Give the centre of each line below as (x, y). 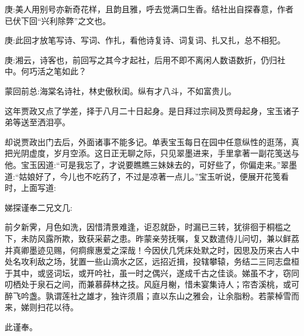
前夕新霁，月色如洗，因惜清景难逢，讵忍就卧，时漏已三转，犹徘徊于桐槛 (144, 227)
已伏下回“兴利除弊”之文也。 (58, 20)
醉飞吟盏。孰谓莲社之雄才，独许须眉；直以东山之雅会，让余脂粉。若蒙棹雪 (148, 295)
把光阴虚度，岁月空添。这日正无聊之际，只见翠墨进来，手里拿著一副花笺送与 (152, 153)
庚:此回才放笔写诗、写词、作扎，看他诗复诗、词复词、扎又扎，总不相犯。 (145, 40)
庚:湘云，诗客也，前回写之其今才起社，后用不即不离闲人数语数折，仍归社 (145, 59)
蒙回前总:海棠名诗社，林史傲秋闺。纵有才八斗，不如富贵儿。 (120, 90)
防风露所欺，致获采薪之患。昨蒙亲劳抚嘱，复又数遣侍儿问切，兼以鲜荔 (164, 238)
